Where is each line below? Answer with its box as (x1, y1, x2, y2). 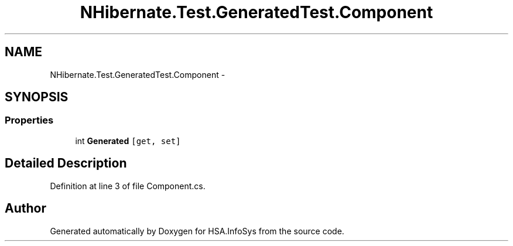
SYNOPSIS (5, 90, 69, 105)
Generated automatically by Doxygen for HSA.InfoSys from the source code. (50, 225, 344, 236)
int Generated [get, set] (75, 135, 181, 146)
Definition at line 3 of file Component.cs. (50, 180, 206, 191)
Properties (5, 114, 54, 127)
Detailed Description (5, 156, 127, 171)
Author (5, 201, 46, 216)
